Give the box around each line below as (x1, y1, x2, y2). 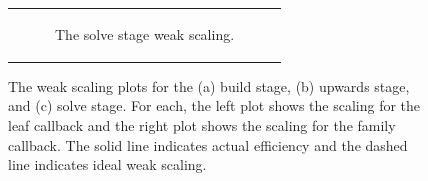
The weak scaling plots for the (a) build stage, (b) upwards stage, (8, 75, 410, 96)
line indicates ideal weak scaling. (8, 154, 207, 175)
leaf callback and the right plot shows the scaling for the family (8, 115, 396, 136)
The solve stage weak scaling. (55, 23, 235, 44)
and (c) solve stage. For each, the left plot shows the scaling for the (8, 95, 421, 116)
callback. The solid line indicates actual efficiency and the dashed (8, 134, 408, 155)
